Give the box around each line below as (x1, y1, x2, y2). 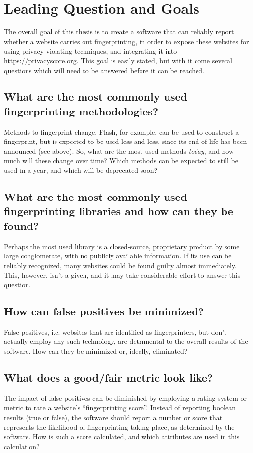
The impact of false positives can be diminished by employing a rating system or (4, 393, 247, 403)
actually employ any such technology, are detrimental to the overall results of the (4, 336, 248, 346)
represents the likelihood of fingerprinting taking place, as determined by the (4, 422, 235, 432)
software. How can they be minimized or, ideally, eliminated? (4, 346, 188, 356)
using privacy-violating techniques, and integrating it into (4, 46, 177, 56)
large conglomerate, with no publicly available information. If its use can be (4, 251, 232, 261)
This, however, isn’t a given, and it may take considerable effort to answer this (4, 270, 241, 280)
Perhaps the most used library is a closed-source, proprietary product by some (4, 241, 240, 251)
